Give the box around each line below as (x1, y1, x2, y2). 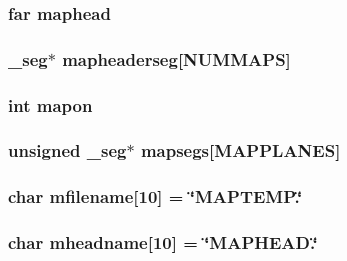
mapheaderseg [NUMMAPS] (62, 46, 291, 71)
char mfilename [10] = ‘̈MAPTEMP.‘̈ (8, 184, 303, 209)
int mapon (8, 92, 93, 117)
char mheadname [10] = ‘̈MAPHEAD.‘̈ (8, 230, 318, 255)
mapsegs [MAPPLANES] (140, 138, 341, 163)
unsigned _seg (8, 138, 127, 163)
